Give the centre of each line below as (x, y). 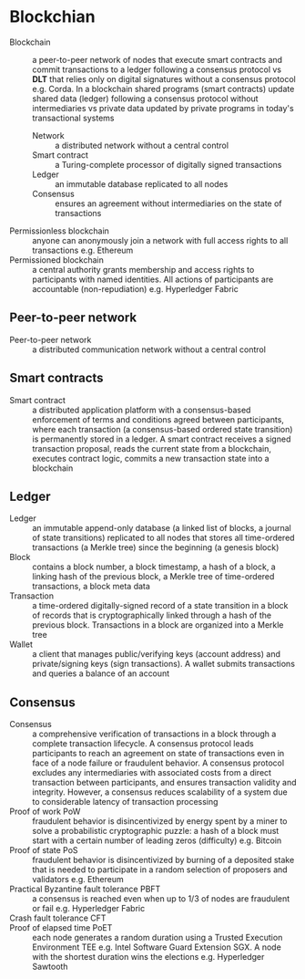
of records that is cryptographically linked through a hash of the (152, 615)
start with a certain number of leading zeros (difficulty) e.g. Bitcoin (157, 840)
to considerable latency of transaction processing (125, 802)
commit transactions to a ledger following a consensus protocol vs (157, 69)
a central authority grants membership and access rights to (143, 269)
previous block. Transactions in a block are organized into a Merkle (158, 625)
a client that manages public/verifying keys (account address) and (156, 654)
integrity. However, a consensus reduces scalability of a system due (160, 792)
